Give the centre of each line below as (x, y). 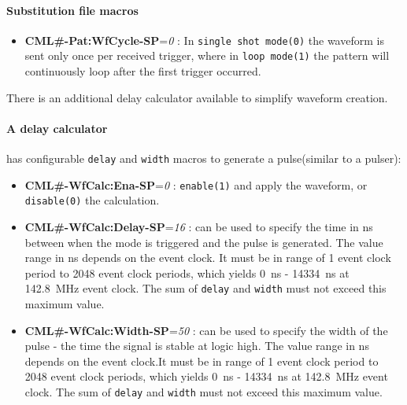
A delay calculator (57, 128)
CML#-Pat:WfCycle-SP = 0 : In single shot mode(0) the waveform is (204, 40)
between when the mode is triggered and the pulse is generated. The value (204, 242)
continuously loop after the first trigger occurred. (143, 71)
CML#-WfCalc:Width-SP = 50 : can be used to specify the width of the (206, 330)
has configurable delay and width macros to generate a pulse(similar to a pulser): (204, 158)
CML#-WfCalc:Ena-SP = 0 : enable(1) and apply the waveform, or (196, 184)
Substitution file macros (72, 10)
